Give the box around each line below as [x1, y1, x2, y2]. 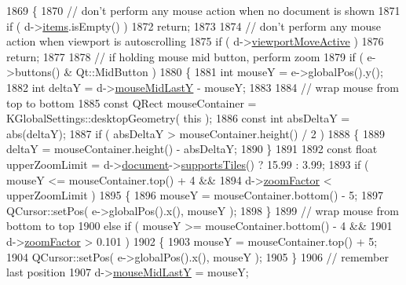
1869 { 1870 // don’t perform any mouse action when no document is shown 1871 [6, 2, 401, 18]
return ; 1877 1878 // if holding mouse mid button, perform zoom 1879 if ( [6, 48, 364, 64]
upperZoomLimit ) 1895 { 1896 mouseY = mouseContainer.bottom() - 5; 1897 [6, 187, 383, 203]
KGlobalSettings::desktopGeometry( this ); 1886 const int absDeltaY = [6, 110, 350, 126]
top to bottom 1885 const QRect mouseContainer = [6, 94, 257, 111]
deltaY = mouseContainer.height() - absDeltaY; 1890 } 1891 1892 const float [6, 141, 378, 157]
